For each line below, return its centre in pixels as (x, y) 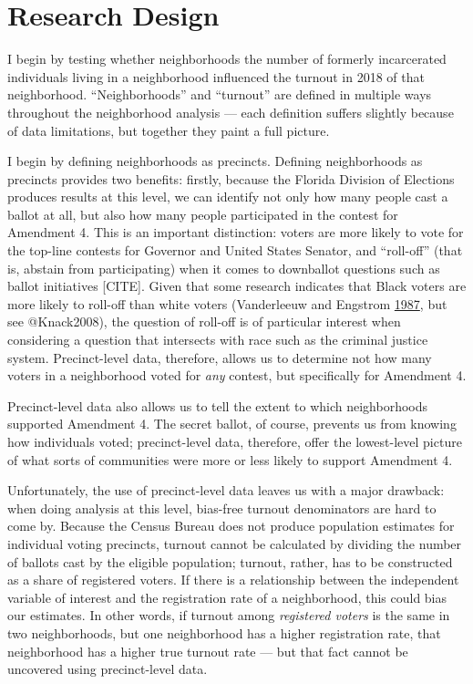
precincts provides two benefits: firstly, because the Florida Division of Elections (231, 178)
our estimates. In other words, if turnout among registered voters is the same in (229, 615)
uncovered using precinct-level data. (108, 669)
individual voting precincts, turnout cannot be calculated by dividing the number (235, 543)
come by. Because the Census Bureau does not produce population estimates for (231, 526)
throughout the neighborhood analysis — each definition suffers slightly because (231, 112)
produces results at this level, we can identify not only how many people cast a (228, 197)
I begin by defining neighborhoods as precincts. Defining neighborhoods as (215, 161)
